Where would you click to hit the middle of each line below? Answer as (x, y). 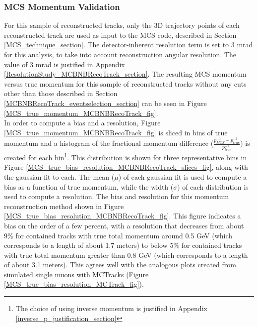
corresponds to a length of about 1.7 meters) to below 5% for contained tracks (123, 245)
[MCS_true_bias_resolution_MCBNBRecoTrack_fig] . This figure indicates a (123, 216)
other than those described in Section (61, 93)
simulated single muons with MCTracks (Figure (76, 274)
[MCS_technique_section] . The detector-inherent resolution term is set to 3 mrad (129, 45)
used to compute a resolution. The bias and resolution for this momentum (117, 196)
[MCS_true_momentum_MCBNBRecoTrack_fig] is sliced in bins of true (116, 132)
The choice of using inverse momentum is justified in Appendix (111, 308)
